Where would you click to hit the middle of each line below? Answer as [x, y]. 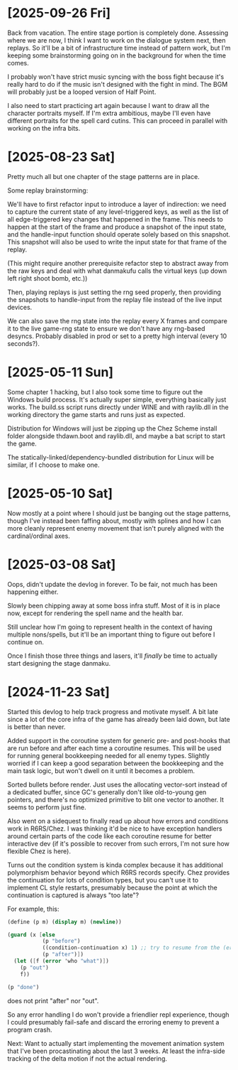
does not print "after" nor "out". [53, 1000]
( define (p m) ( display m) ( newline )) [64, 922]
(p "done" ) [23, 987]
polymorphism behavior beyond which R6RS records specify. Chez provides [119, 872]
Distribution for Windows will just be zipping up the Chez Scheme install [112, 428]
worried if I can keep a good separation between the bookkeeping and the [116, 763]
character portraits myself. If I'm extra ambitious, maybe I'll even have [109, 113]
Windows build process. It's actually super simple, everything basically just [117, 399]
